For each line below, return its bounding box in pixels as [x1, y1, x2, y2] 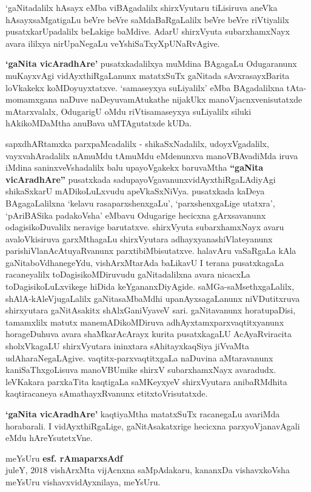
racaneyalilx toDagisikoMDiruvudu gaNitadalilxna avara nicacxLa [5, 268, 250, 281]
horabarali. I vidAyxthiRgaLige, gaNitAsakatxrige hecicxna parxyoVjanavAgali [5, 419, 300, 432]
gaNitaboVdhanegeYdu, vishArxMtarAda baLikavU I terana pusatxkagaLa [5, 256, 284, 268]
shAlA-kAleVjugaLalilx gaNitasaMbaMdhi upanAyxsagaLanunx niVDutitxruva [5, 292, 300, 304]
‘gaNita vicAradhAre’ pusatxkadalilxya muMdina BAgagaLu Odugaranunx [5, 57, 297, 70]
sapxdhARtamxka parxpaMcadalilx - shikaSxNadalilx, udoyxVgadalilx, [5, 137, 269, 149]
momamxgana [5, 93, 58, 106]
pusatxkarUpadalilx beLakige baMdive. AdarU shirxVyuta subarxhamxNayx [5, 25, 290, 38]
